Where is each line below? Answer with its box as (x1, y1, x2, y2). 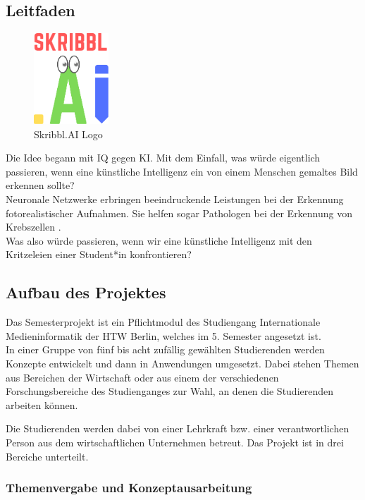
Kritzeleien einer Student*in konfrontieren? (6, 247, 192, 262)
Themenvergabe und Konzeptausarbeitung (6, 479, 252, 496)
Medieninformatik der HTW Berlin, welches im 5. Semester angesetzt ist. (6, 328, 321, 343)
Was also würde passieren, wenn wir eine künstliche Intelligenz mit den (6, 233, 312, 248)
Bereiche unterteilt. (6, 449, 89, 463)
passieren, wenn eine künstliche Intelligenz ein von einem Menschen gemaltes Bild (6, 164, 358, 178)
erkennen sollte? (6, 178, 75, 193)
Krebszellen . (6, 219, 61, 234)
